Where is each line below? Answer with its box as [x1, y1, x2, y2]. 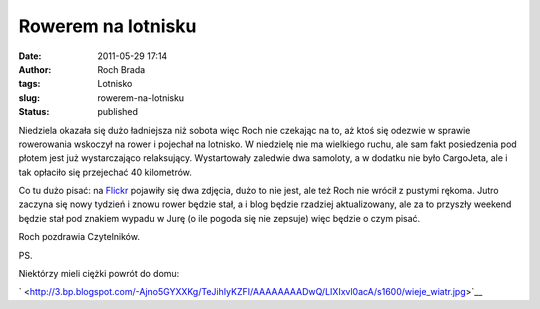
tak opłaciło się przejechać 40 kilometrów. [18, 166, 192, 178]
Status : [18, 106, 50, 118]
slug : [18, 91, 40, 104]
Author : [18, 63, 52, 75]
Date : [18, 50, 42, 62]
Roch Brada [97, 63, 146, 75]
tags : [18, 78, 41, 90]
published [97, 106, 139, 118]
